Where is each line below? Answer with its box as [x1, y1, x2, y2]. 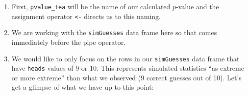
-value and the [176, 1, 219, 11]
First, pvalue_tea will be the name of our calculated [11, 1, 171, 11]
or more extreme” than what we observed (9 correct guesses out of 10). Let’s [11, 72, 242, 82]
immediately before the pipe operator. [11, 37, 126, 47]
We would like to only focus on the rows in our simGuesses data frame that [11, 53, 240, 63]
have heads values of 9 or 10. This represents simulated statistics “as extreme [11, 63, 244, 73]
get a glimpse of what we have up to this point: [11, 82, 154, 92]
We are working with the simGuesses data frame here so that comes [11, 27, 217, 38]
